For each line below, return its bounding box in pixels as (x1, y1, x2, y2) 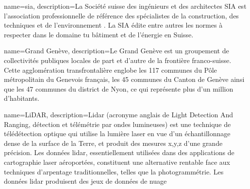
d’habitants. (4, 93, 39, 103)
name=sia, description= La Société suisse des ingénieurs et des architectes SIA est (4, 1, 247, 11)
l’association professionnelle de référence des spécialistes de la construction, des (4, 10, 239, 20)
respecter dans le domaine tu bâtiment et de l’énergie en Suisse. (4, 29, 194, 39)
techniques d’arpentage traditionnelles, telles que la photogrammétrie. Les (4, 166, 224, 176)
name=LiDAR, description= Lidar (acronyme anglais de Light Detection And (4, 109, 233, 119)
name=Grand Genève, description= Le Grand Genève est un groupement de (4, 46, 229, 56)
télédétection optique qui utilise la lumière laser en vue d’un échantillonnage (4, 128, 231, 139)
